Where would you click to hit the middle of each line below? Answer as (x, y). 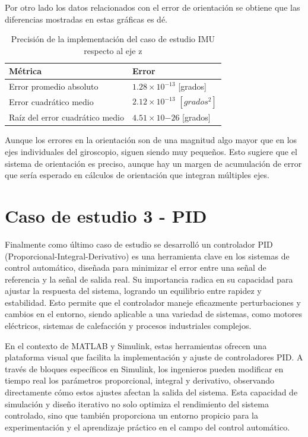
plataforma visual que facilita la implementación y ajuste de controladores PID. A (154, 357)
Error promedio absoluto (54, 86)
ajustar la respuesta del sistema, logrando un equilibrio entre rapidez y (133, 291)
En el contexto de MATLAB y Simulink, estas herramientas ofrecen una (136, 345)
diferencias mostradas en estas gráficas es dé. (86, 19)
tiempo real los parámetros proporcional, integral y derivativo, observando (140, 380)
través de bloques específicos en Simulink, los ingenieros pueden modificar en (144, 368)
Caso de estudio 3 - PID (106, 215)
